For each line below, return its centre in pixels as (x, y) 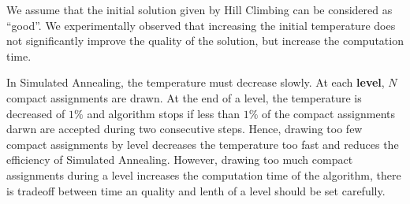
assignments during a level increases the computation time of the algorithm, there (204, 174)
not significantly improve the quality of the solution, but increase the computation (205, 41)
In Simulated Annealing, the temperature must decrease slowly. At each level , (196, 82)
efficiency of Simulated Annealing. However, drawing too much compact (180, 159)
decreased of (36, 113)
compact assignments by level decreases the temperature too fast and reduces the (203, 144)
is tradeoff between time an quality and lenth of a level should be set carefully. (196, 190)
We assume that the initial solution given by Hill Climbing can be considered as (199, 9)
